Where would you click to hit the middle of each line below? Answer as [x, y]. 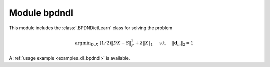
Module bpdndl [41, 13]
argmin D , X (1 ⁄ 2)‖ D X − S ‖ [103, 43]
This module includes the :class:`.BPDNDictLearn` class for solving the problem [91, 28]
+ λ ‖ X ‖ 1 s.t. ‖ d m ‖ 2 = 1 [164, 43]
